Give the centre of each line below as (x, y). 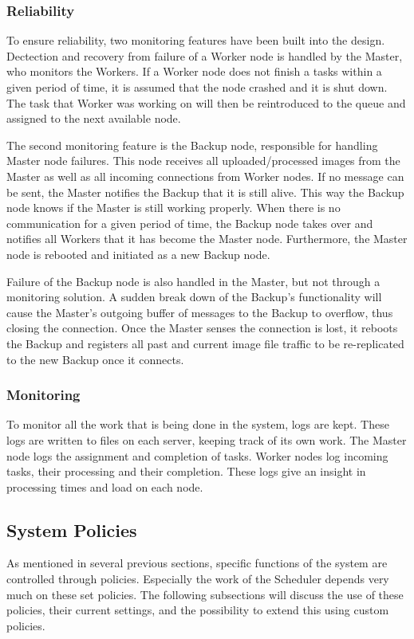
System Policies (72, 529)
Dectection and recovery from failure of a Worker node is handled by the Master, (205, 55)
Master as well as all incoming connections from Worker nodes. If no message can (205, 176)
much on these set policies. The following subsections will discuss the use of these (205, 594)
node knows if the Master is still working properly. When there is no (173, 208)
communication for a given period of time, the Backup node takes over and (190, 223)
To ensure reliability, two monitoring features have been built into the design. (196, 40)
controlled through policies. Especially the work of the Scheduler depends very (198, 579)
